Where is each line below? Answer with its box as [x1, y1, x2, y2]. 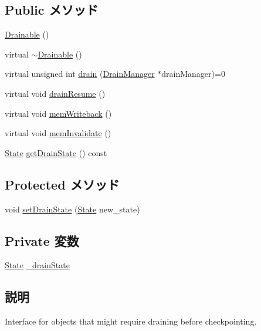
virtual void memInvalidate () [5, 127, 111, 139]
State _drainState [5, 259, 70, 271]
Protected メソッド [5, 175, 120, 193]
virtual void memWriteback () [5, 107, 112, 119]
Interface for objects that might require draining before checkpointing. [5, 315, 257, 327]
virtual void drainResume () [5, 87, 106, 99]
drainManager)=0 [161, 67, 225, 80]
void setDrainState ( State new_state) [5, 202, 140, 215]
